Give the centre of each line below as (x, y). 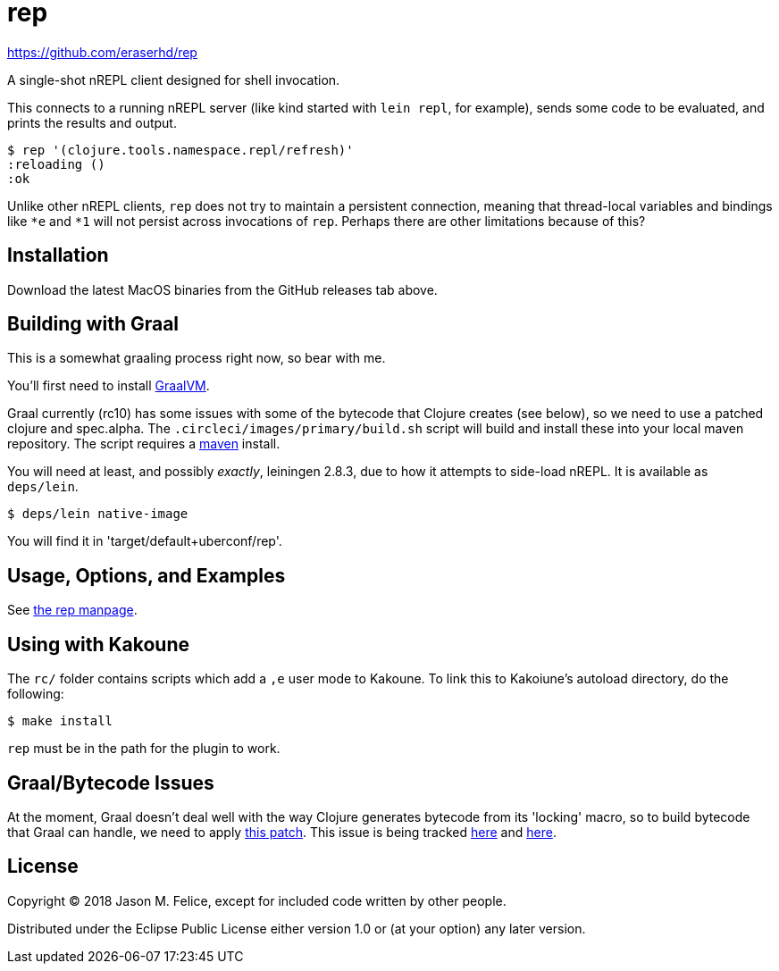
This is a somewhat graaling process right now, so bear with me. (197, 358)
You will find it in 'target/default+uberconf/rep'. (145, 541)
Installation (58, 255)
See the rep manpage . (72, 610)
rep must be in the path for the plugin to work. (144, 749)
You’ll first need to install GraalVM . (109, 386)
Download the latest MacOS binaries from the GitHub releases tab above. (222, 289)
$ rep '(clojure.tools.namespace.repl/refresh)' (180, 150)
